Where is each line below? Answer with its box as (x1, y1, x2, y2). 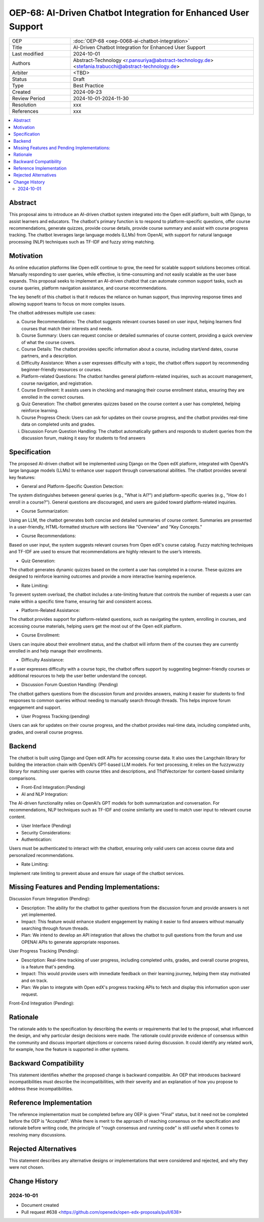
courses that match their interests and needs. (21, 326, 113, 331)
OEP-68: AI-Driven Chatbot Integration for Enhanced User (9, 7, 249, 18)
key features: (9, 474, 36, 480)
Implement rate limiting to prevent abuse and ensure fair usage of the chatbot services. (9, 870, 185, 876)
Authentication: (21, 836, 52, 842)
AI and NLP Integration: (21, 791, 68, 797)
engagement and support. (9, 704, 62, 710)
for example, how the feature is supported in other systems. (9, 1047, 130, 1052)
